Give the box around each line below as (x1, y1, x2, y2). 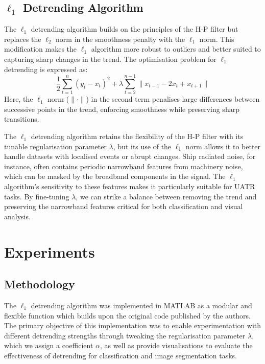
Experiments (4, 241, 95, 262)
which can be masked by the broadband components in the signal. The (4, 171, 226, 181)
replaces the (4, 33, 41, 44)
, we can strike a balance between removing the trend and (76, 191, 257, 201)
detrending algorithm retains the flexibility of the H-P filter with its (31, 131, 244, 142)
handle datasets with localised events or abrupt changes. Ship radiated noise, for (4, 151, 256, 162)
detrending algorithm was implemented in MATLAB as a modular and (31, 300, 252, 310)
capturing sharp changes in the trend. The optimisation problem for (4, 53, 216, 64)
